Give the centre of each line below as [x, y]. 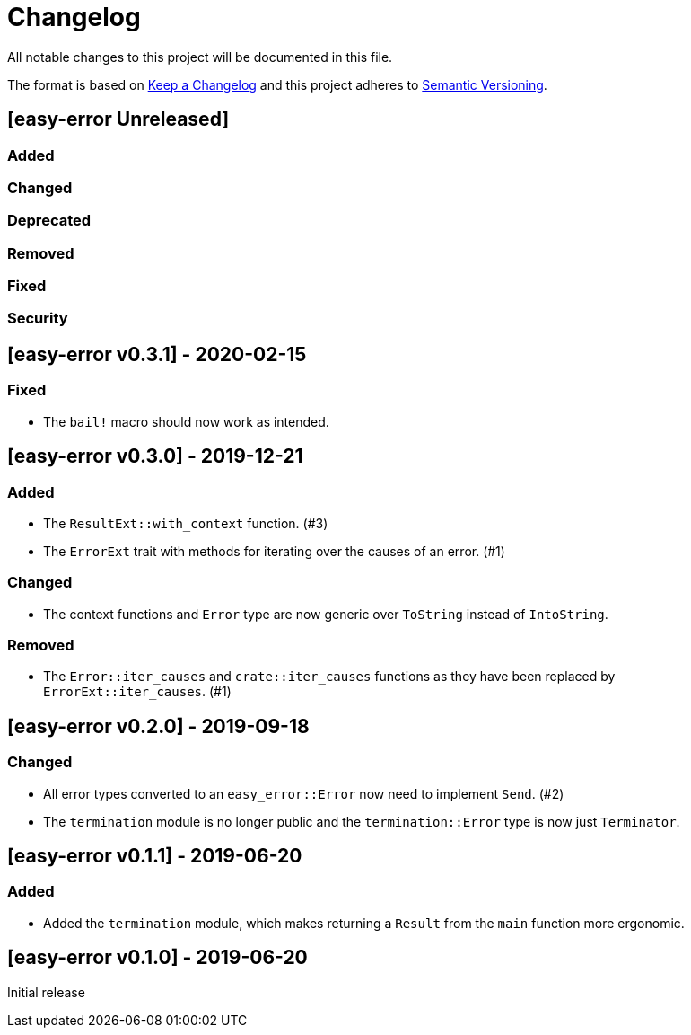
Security [38, 318]
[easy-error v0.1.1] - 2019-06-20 [155, 856]
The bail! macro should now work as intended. [186, 421]
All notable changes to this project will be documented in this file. [200, 57]
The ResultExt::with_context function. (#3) [186, 523]
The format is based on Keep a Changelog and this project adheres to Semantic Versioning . [277, 84]
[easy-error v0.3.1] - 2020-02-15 [157, 354]
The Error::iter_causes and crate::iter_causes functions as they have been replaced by [329, 677]
